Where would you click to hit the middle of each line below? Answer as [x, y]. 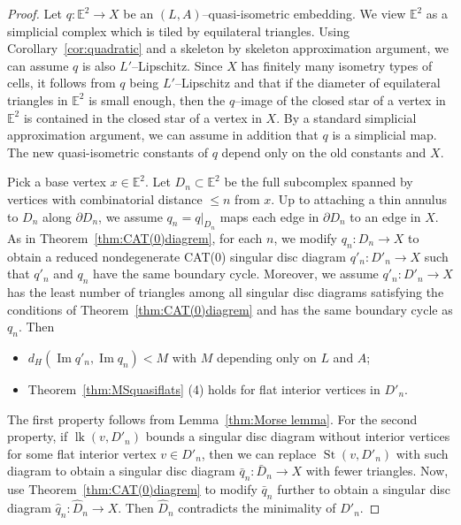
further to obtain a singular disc [364, 489]
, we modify [306, 237]
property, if [38, 436]
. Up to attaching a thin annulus [359, 198]
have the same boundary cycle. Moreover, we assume [236, 274]
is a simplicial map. [384, 135]
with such [422, 453]
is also [99, 65]
